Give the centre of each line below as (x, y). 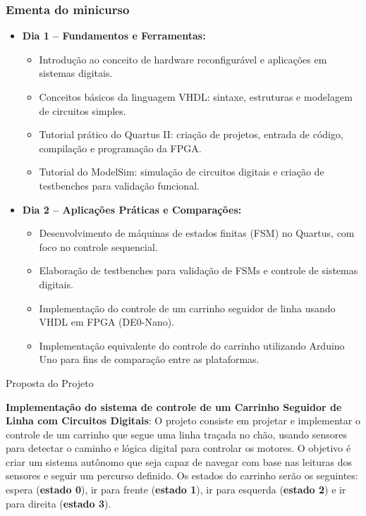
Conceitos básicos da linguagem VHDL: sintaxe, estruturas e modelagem (196, 97)
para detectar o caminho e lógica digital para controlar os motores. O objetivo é (178, 448)
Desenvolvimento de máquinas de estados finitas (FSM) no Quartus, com (197, 233)
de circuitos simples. (83, 110)
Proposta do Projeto (50, 382)
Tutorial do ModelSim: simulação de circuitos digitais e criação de (182, 172)
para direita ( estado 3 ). (59, 503)
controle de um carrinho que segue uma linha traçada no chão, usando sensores (176, 434)
